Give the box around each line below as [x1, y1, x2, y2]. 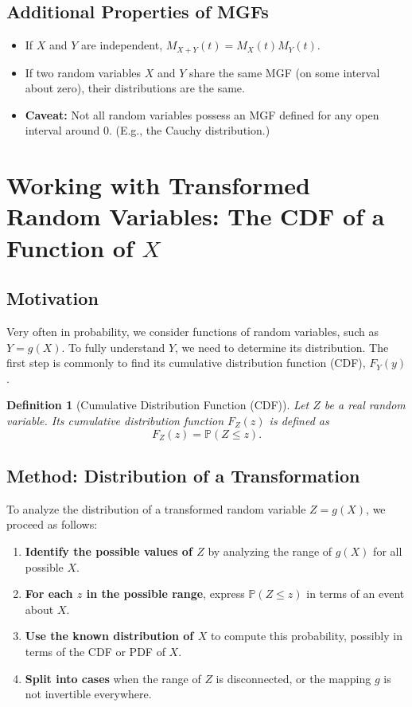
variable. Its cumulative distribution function [6, 412, 224, 428]
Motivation [6, 286, 99, 311]
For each [25, 585, 73, 602]
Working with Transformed [6, 169, 310, 201]
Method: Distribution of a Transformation [6, 463, 360, 487]
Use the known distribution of [25, 627, 194, 644]
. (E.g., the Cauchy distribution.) [108, 122, 270, 139]
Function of [6, 231, 134, 264]
